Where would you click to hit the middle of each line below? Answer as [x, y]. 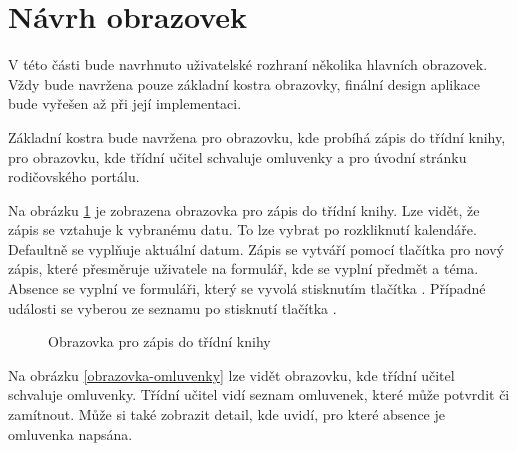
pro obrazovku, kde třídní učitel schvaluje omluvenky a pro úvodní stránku [237, 156]
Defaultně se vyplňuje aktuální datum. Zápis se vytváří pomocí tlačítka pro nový [256, 248]
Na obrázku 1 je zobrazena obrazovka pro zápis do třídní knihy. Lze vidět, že [244, 209]
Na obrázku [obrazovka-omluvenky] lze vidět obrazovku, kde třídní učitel [231, 374]
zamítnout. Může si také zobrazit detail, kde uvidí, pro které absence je [226, 414]
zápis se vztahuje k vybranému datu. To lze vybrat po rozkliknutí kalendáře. [242, 229]
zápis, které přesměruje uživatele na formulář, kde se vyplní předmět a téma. [243, 268]
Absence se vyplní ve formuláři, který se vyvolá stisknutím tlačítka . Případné [247, 288]
